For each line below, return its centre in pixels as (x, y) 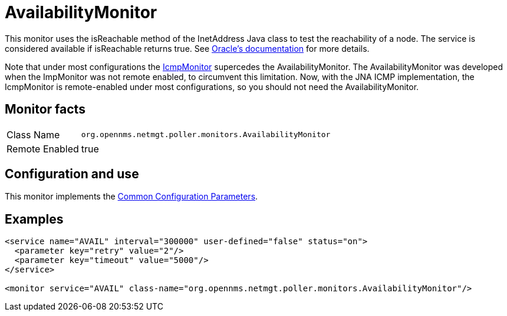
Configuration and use (72, 174)
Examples (34, 219)
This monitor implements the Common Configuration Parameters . (131, 197)
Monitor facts (45, 109)
